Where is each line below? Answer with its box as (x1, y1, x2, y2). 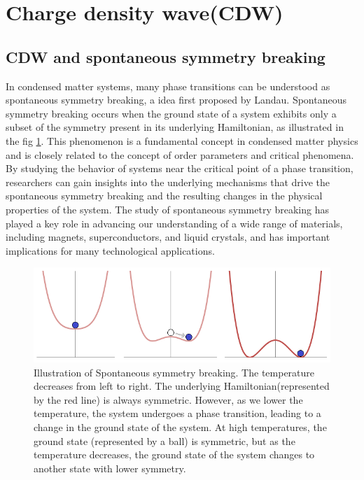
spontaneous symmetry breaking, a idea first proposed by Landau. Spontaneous (6, 92, 346, 107)
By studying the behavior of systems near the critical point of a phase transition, (6, 161, 353, 176)
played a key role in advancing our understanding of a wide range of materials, (6, 216, 343, 230)
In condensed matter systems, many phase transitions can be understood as (6, 78, 330, 93)
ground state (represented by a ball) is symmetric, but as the (34, 433, 295, 448)
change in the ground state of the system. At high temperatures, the (34, 419, 327, 434)
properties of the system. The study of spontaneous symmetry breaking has (6, 202, 329, 216)
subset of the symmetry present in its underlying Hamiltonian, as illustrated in (6, 120, 344, 134)
